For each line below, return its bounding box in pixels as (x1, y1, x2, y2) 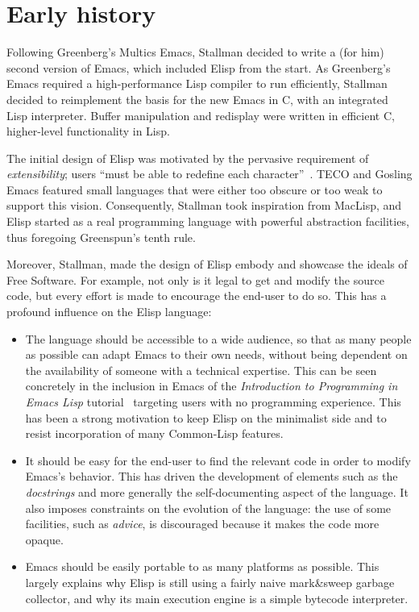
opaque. (25, 531, 64, 547)
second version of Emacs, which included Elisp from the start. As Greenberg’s (6, 59, 391, 76)
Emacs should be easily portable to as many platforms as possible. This (25, 558, 380, 575)
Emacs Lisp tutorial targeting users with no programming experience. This (25, 393, 401, 410)
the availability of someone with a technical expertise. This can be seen (25, 361, 377, 378)
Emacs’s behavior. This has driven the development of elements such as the (25, 468, 398, 485)
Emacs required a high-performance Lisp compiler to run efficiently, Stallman (6, 75, 388, 92)
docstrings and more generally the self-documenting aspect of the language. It (25, 483, 409, 500)
